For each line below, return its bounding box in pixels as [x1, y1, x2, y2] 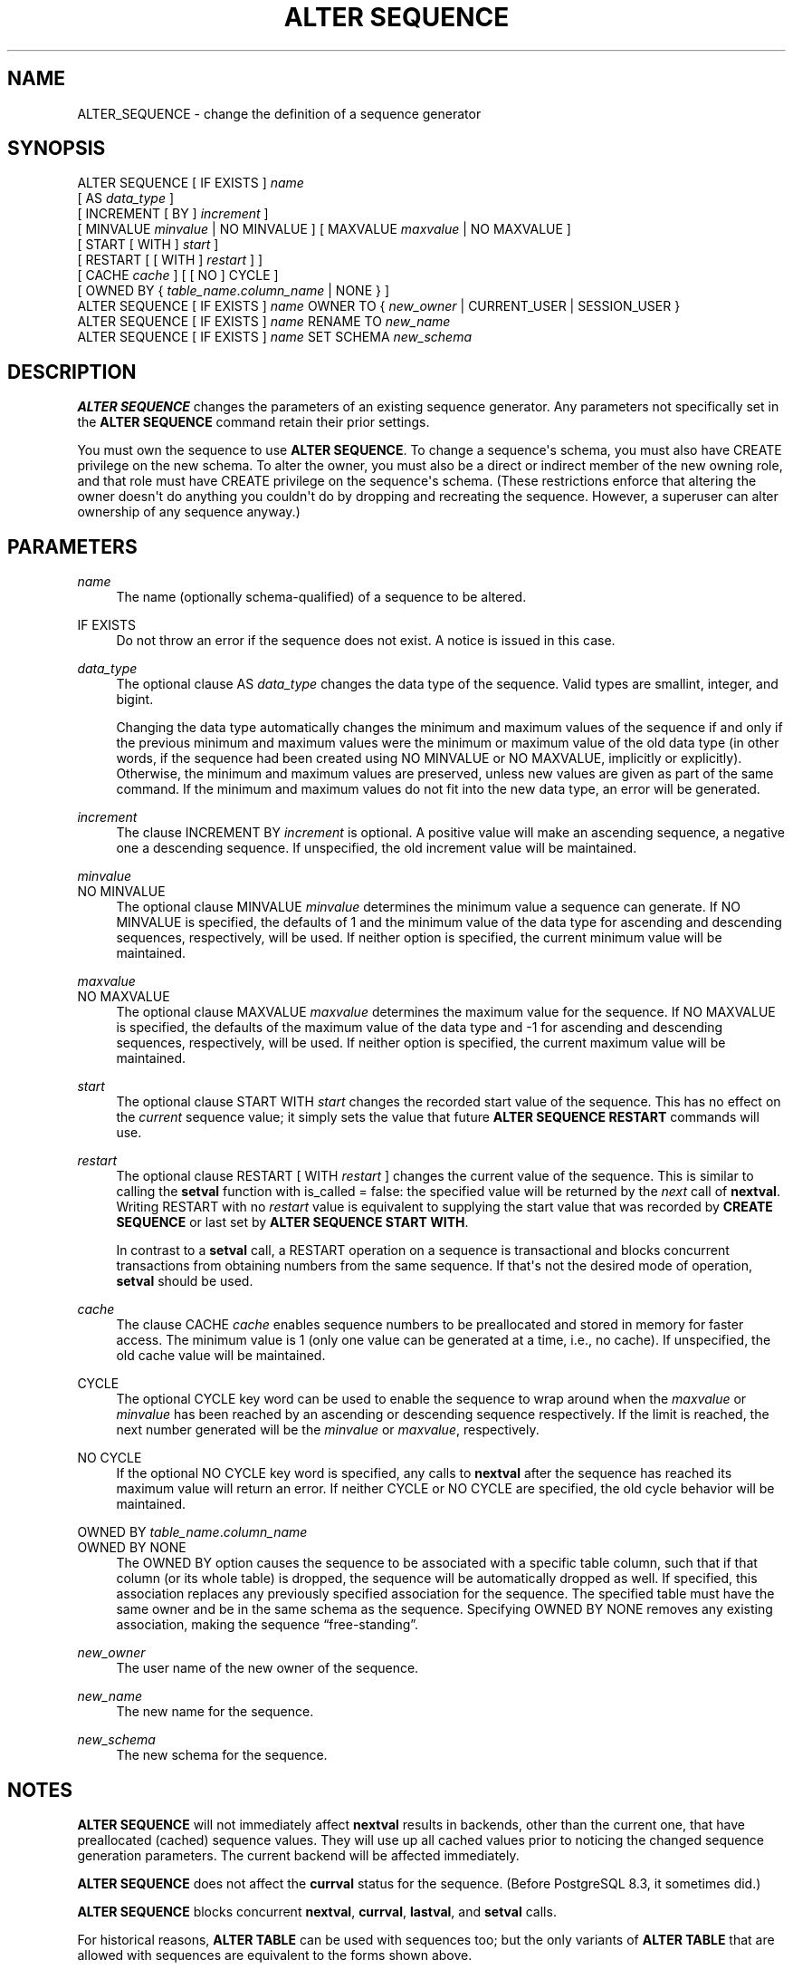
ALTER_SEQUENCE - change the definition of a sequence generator [77, 105, 482, 121]
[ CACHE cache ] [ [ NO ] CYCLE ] [77, 267, 279, 284]
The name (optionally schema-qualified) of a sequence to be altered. [116, 589, 527, 605]
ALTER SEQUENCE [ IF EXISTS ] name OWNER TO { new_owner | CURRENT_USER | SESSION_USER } [77, 298, 681, 314]
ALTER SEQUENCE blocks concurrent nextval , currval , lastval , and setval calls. [77, 1903, 557, 1919]
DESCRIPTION [7, 360, 137, 383]
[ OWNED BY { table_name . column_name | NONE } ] [77, 283, 390, 299]
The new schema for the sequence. [116, 1747, 328, 1763]
